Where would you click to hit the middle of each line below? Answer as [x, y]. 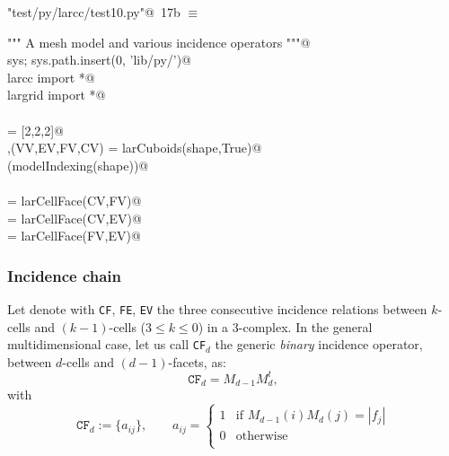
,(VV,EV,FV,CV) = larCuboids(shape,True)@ [135, 148]
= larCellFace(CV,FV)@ [75, 200]
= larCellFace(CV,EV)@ [75, 218]
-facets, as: [197, 361]
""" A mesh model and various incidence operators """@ [159, 42]
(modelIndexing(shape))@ [78, 165]
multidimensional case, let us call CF [107, 344]
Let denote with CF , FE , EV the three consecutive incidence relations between [217, 308]
